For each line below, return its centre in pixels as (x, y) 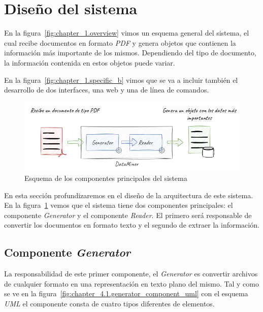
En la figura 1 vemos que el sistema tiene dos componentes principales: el (119, 205)
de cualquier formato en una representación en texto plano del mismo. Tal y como (131, 283)
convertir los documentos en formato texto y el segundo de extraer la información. (132, 225)
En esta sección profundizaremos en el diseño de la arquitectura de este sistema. (129, 195)
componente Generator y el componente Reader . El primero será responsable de (128, 215)
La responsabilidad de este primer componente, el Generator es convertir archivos (131, 274)
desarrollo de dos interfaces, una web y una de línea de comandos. (107, 90)
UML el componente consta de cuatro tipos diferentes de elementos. (109, 303)
